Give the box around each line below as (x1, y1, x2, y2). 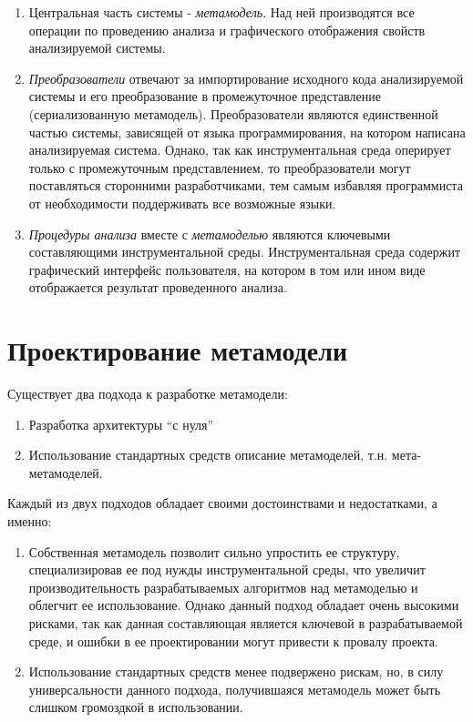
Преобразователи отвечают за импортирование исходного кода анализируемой (28, 68, 464, 87)
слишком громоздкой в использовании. (28, 697, 243, 717)
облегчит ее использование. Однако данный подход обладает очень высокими (28, 595, 459, 615)
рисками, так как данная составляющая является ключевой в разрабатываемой (28, 613, 463, 632)
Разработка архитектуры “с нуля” (28, 414, 214, 433)
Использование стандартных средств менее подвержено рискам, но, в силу (28, 662, 444, 681)
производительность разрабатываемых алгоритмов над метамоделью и (28, 577, 418, 596)
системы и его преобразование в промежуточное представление (28, 86, 381, 106)
